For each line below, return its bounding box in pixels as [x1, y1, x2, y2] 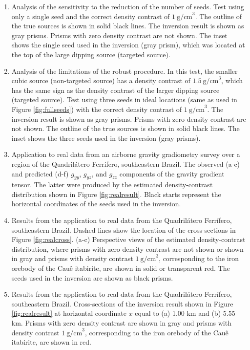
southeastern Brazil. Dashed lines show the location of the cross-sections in [11, 224, 236, 235]
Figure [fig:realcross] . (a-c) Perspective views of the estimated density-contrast [11, 234, 246, 244]
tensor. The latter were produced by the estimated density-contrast [11, 179, 213, 190]
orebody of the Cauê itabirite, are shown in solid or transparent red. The [11, 263, 230, 273]
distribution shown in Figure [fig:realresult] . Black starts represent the [11, 189, 221, 199]
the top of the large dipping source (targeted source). [11, 49, 170, 59]
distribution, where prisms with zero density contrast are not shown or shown [11, 243, 244, 254]
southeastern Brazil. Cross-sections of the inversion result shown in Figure [11, 298, 233, 308]
